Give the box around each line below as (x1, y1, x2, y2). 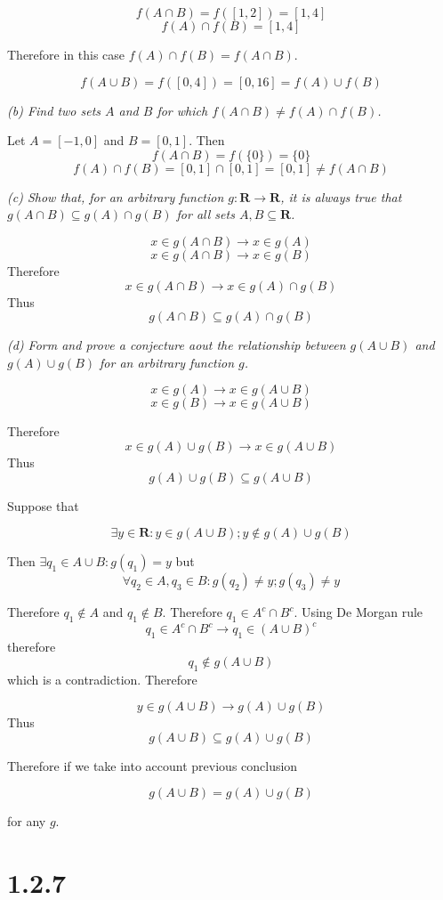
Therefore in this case (7, 45, 125, 63)
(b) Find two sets (7, 101, 101, 119)
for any (7, 812, 46, 831)
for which (157, 101, 208, 119)
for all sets (176, 205, 235, 223)
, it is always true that (280, 187, 402, 206)
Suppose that (7, 496, 79, 515)
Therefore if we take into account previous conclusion (7, 756, 298, 774)
